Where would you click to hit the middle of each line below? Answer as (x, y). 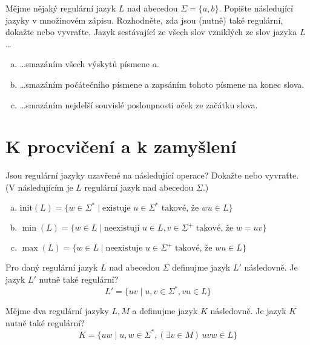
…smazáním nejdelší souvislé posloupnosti (97, 104)
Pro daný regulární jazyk (52, 267)
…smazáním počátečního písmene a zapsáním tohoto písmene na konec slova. (162, 84)
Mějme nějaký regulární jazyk (61, 8)
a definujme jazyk (165, 311)
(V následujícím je (39, 187)
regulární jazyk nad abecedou (139, 187)
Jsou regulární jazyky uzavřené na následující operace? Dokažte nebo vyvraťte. (152, 175)
